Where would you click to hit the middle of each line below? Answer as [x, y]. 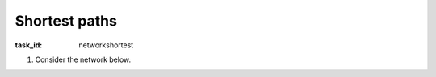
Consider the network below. [83, 59]
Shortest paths [66, 21]
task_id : [29, 45]
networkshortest [106, 45]
